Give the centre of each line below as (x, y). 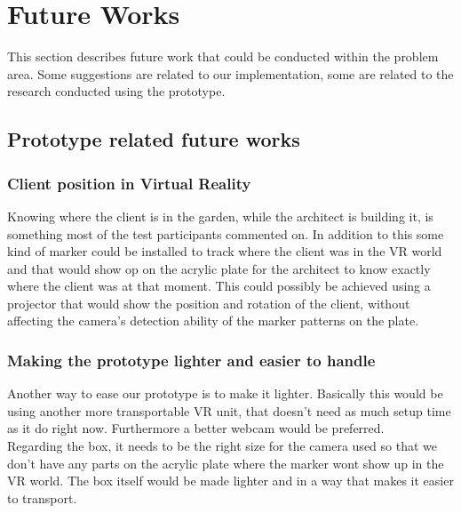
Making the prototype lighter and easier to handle (191, 360)
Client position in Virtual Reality (129, 183)
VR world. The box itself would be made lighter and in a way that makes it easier (230, 481)
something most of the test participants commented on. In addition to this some (226, 233)
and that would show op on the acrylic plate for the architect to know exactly (219, 268)
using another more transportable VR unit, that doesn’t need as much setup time (229, 410)
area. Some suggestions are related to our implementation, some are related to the (230, 73)
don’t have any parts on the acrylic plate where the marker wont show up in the (226, 463)
